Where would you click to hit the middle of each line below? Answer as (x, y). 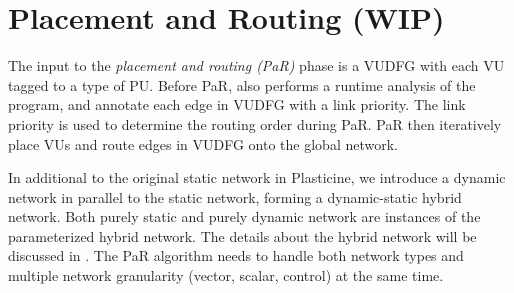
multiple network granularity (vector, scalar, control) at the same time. (226, 275)
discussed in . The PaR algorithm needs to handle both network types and (236, 255)
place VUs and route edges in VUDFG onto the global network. (203, 143)
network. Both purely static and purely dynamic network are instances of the (244, 216)
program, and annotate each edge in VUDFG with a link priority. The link (237, 104)
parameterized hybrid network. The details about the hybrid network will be (242, 235)
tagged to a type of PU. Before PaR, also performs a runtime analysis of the (242, 84)
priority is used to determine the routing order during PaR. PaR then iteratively (255, 123)
